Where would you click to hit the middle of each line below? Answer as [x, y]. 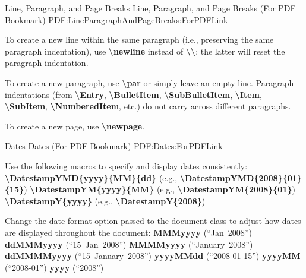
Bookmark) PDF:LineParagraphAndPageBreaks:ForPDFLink [116, 19]
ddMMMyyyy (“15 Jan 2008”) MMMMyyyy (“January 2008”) [129, 244]
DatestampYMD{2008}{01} [243, 177]
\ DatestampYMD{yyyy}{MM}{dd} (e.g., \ [95, 177]
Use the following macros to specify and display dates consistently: [126, 165]
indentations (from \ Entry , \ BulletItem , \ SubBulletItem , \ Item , [133, 94]
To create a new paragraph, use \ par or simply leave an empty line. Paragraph [149, 82]
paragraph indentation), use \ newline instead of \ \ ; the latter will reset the [145, 51]
